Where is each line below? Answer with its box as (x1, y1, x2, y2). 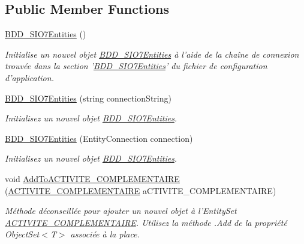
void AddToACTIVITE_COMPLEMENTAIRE (5, 172, 180, 185)
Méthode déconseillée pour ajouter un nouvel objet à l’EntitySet (5, 204, 237, 217)
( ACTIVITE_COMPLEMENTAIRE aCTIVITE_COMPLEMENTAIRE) (5, 184, 276, 197)
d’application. (5, 71, 54, 84)
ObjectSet (5, 228, 40, 240)
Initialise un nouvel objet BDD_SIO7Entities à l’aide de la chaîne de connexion (5, 47, 299, 60)
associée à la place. (70, 228, 140, 240)
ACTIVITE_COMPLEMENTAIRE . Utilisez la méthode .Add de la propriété (5, 216, 287, 228)
